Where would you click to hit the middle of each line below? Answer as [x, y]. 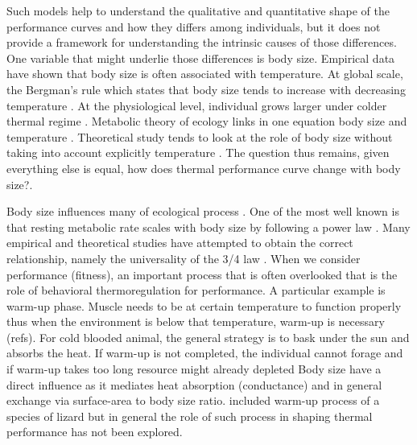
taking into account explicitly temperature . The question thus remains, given [198, 152]
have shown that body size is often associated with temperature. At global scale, [205, 74]
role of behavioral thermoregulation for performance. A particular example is [196, 290]
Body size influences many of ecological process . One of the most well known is [203, 211]
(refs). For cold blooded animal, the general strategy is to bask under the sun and [208, 337]
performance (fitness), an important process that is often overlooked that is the [202, 274]
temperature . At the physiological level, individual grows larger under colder [197, 105]
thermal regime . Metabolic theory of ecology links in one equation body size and [207, 121]
